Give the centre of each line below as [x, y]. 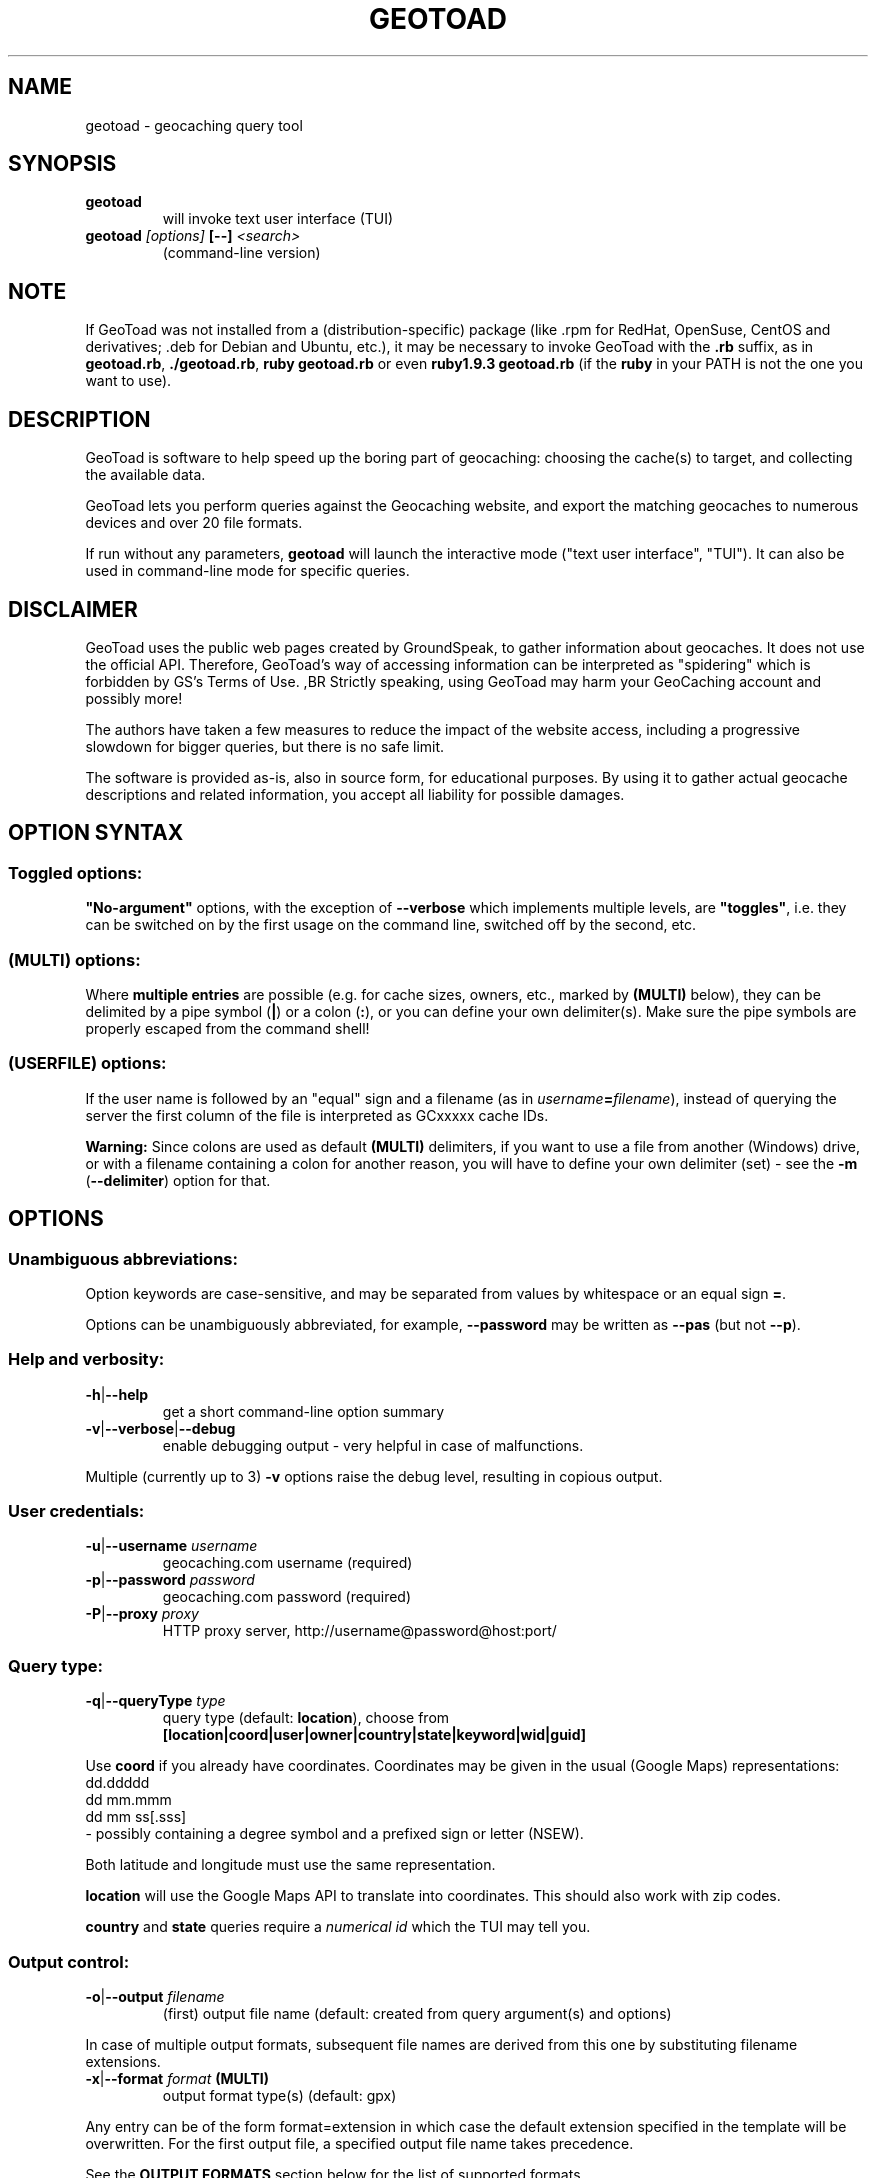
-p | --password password [170, 1580]
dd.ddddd [117, 1783]
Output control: [69, 1961]
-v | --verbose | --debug [160, 1428]
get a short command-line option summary [303, 1411]
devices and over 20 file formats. [194, 523]
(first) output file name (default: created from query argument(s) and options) [417, 2013]
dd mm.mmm [128, 1800]
